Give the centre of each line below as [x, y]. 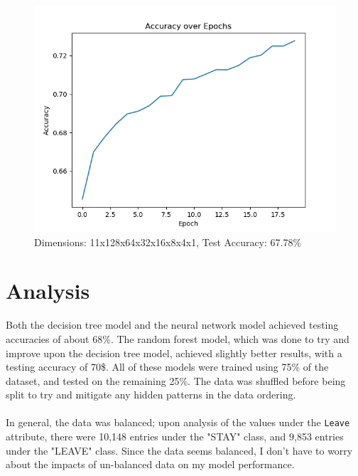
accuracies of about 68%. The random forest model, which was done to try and [178, 338]
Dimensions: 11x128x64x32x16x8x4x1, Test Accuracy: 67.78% [168, 242]
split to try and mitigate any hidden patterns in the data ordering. [151, 395]
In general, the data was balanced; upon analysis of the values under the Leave [178, 422]
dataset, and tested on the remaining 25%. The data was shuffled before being [176, 380]
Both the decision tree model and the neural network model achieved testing [172, 325]
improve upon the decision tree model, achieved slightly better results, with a [174, 353]
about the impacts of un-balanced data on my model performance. [150, 464]
